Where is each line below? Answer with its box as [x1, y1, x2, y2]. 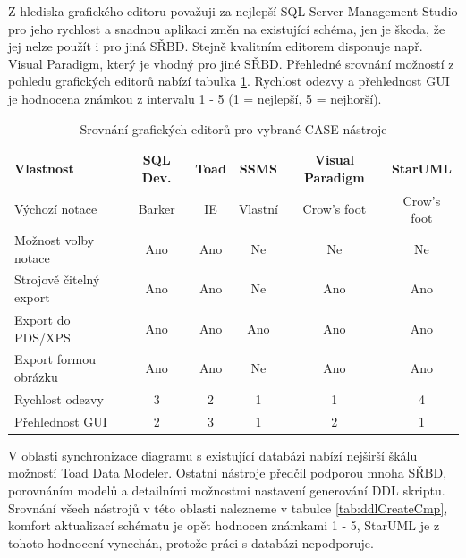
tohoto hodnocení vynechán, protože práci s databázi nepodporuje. [8, 533, 374, 552]
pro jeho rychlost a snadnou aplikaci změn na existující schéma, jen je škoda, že [8, 19, 445, 38]
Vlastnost [14, 158, 74, 177]
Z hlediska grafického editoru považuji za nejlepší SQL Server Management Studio [8, 2, 458, 20]
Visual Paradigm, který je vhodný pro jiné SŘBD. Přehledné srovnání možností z [8, 54, 454, 72]
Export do [14, 309, 71, 328]
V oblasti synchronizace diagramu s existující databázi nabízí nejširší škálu [8, 445, 418, 464]
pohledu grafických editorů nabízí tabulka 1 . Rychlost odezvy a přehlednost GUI [8, 72, 450, 90]
